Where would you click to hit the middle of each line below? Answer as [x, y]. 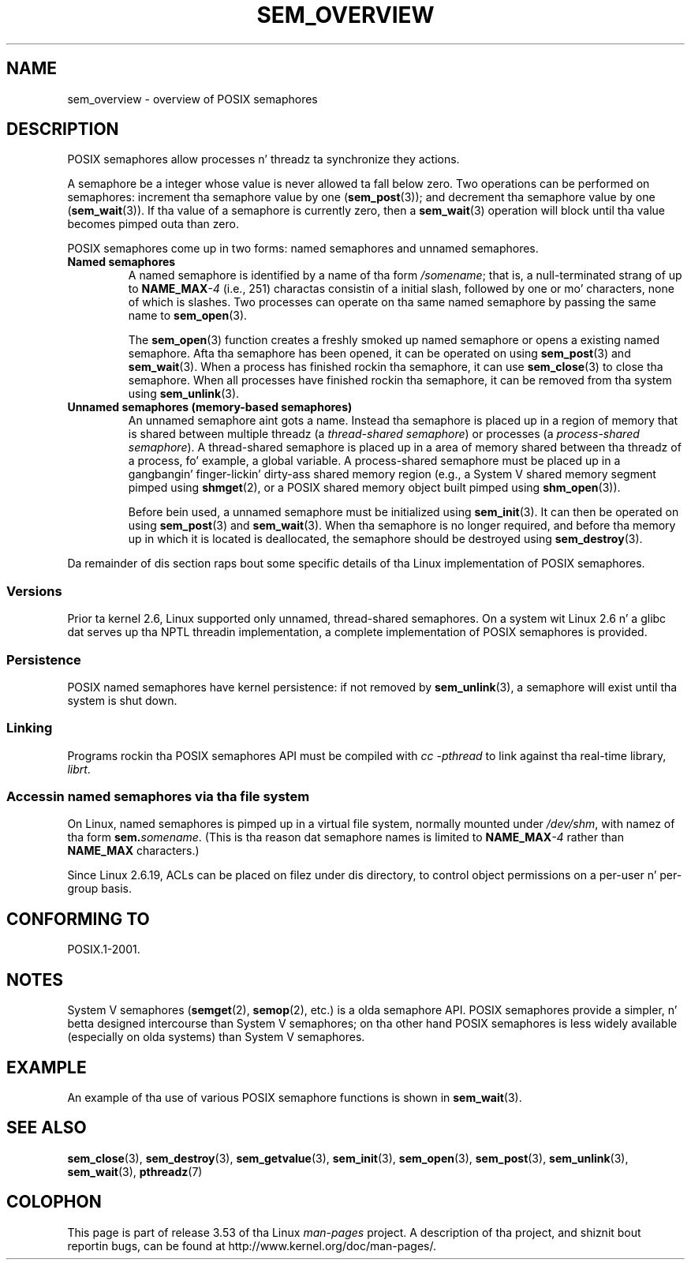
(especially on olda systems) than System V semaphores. [216, 1037]
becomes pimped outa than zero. [153, 224]
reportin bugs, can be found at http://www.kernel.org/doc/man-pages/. [252, 1245]
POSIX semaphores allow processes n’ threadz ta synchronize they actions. [263, 159]
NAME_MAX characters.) [133, 851]
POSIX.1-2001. [104, 949]
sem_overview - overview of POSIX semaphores [192, 99]
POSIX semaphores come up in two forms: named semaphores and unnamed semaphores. [303, 249]
